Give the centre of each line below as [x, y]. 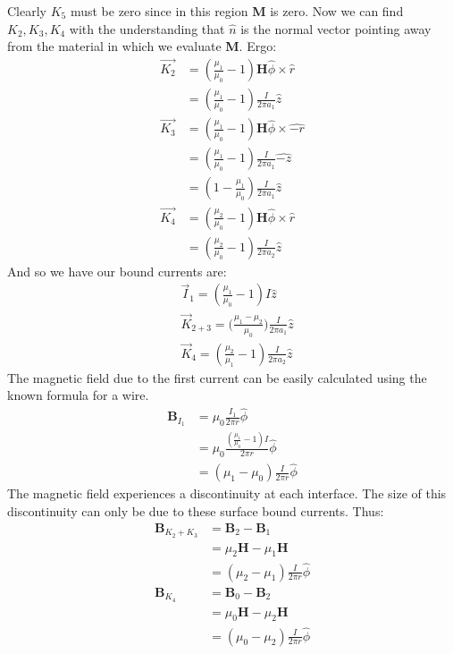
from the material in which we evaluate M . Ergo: [142, 46]
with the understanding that [147, 28]
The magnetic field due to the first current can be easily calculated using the [217, 377]
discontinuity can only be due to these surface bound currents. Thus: [196, 511]
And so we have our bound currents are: [117, 271]
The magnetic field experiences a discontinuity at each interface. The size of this [227, 493]
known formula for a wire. [78, 395]
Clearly [27, 11]
